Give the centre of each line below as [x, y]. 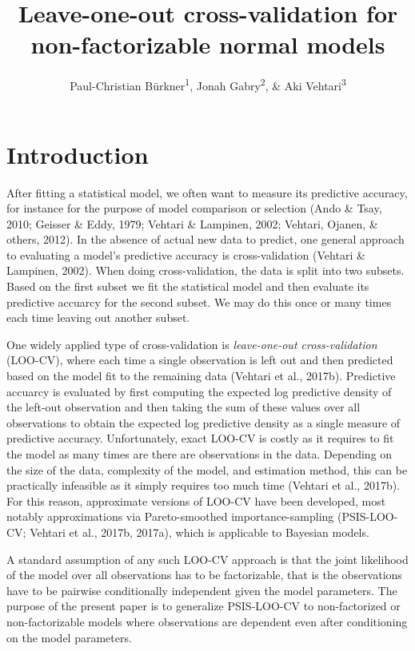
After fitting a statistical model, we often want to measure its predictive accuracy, [207, 192]
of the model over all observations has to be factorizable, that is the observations [204, 575]
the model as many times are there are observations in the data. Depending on [200, 454]
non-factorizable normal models [208, 44]
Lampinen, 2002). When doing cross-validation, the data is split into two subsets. [206, 270]
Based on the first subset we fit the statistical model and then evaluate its [188, 286]
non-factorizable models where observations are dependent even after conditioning [207, 621]
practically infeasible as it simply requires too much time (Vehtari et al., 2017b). [204, 485]
